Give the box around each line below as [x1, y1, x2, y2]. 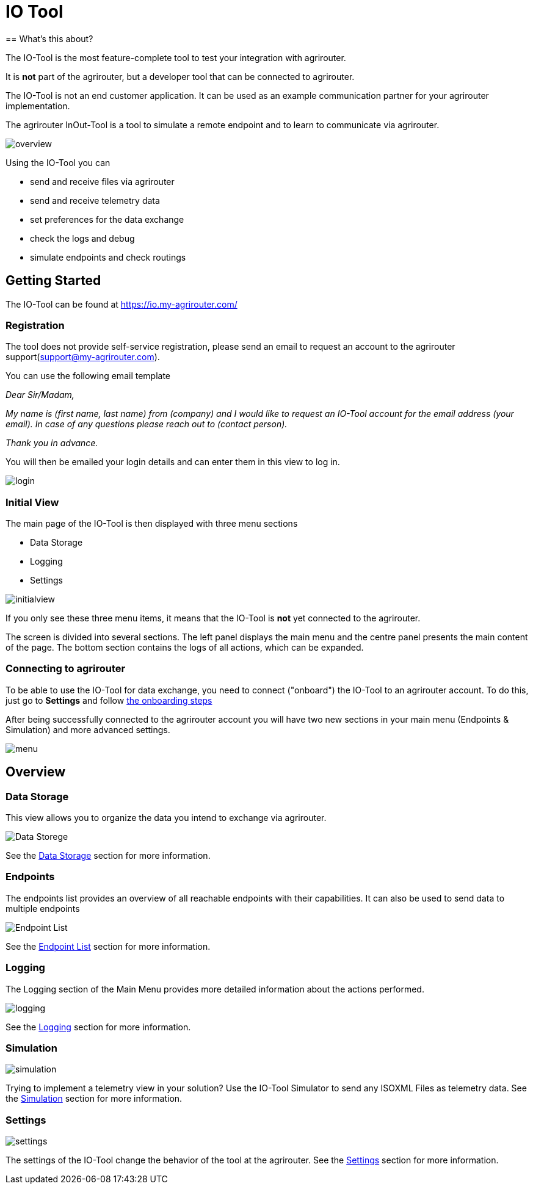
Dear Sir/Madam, [5, 389, 74, 400]
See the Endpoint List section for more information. [5, 941, 211, 952]
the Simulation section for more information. [5, 1093, 183, 1104]
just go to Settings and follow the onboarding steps [5, 695, 212, 706]
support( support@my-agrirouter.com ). [5, 352, 160, 363]
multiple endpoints [5, 903, 80, 914]
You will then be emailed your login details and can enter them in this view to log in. [5, 457, 340, 468]
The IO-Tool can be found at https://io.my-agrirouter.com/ [5, 298, 237, 309]
